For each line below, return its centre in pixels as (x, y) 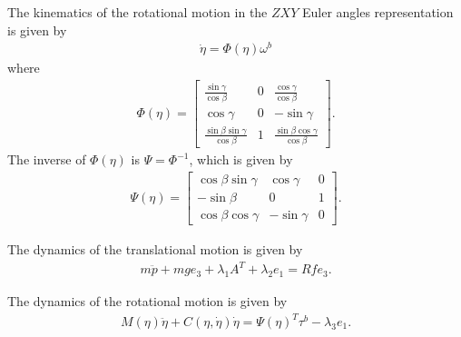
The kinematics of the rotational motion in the (137, 12)
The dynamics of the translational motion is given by (155, 248)
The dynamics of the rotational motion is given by (147, 300)
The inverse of (47, 159)
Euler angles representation (378, 12)
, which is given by (241, 159)
